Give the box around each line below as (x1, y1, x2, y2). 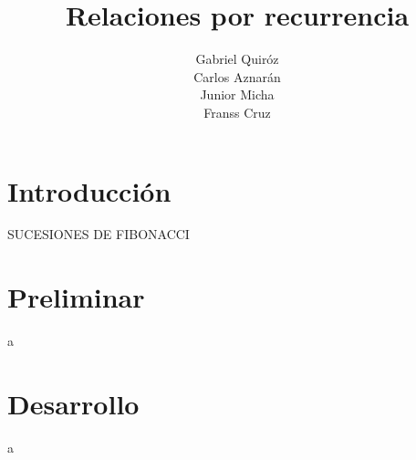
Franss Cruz (203, 102, 271, 121)
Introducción (7, 172, 172, 209)
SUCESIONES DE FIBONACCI (7, 225, 190, 244)
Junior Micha (200, 85, 275, 104)
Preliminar (7, 278, 145, 316)
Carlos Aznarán (193, 67, 281, 86)
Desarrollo (7, 384, 140, 422)
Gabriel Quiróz (195, 49, 279, 68)
